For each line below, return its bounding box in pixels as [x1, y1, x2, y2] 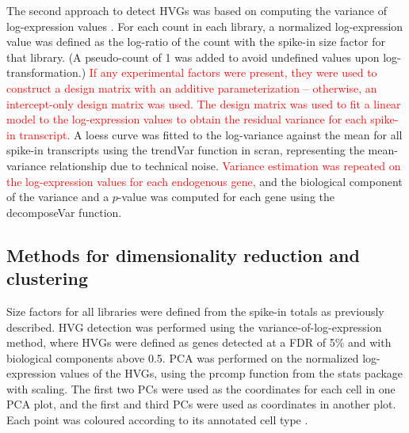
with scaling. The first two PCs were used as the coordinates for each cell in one [6, 380, 396, 397]
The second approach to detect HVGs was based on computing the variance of [6, 2, 387, 18]
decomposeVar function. [6, 203, 122, 220]
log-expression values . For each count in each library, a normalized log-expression [6, 17, 403, 34]
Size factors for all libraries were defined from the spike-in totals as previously [6, 302, 384, 319]
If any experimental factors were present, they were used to [89, 64, 377, 81]
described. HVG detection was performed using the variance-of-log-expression [6, 318, 382, 335]
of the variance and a [6, 188, 109, 205]
